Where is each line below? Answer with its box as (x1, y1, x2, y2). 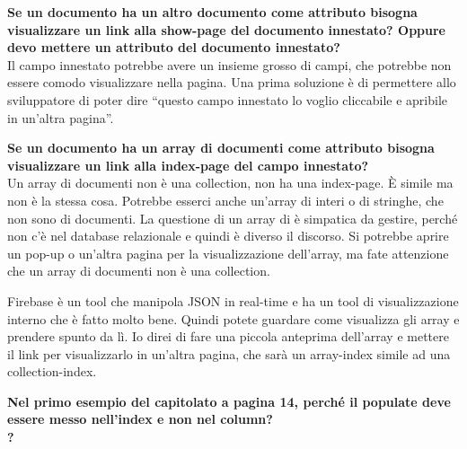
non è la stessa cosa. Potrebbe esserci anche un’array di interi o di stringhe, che (7, 190, 444, 209)
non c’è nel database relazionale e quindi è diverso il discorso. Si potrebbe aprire (7, 226, 449, 245)
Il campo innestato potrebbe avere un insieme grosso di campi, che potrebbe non (7, 55, 452, 74)
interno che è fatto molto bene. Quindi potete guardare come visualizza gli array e (7, 309, 460, 328)
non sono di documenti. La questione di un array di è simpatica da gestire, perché (7, 208, 458, 227)
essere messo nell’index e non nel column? (7, 409, 273, 428)
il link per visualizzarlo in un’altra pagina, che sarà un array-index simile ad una (7, 344, 451, 363)
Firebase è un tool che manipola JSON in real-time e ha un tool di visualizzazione (7, 291, 459, 310)
